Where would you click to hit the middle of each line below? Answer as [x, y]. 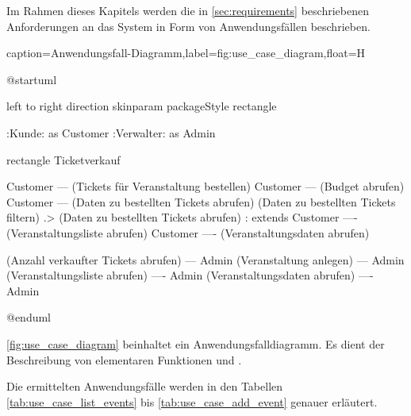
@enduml [29, 317]
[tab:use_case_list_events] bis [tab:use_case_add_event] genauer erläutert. [192, 401]
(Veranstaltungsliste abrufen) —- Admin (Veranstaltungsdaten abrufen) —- [190, 275]
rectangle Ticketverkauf [63, 159]
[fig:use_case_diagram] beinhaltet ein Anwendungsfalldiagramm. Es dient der [196, 343]
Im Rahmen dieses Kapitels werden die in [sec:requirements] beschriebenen [188, 10]
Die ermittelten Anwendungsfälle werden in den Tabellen [145, 386]
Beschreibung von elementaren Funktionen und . [124, 359]
